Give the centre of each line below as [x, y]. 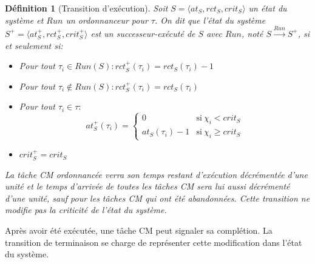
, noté [252, 33]
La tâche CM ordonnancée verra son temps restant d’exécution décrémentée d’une [156, 174]
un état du [268, 8]
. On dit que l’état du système [210, 20]
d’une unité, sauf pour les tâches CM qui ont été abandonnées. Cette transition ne [157, 198]
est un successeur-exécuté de [143, 33]
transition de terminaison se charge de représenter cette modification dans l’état [154, 242]
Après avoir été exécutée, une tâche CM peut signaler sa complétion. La [139, 230]
